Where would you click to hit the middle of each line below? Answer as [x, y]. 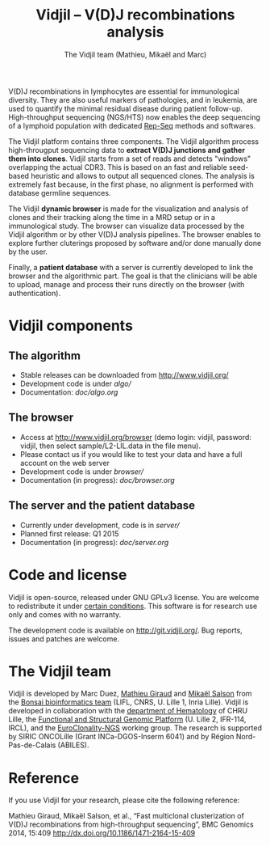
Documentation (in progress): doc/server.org [94, 542]
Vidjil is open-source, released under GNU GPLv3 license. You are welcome [134, 597]
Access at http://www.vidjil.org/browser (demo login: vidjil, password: [136, 437]
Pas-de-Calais [32, 745]
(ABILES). [74, 745]
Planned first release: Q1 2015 [69, 533]
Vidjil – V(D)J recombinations [135, 15]
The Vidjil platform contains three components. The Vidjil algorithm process [134, 141]
